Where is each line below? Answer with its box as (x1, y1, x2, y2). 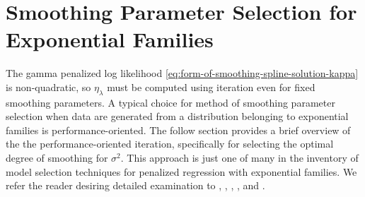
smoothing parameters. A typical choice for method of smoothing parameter (6, 95, 335, 109)
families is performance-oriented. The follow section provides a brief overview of (6, 122, 351, 137)
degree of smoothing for (6, 150, 108, 165)
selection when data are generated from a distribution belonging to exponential (6, 109, 349, 124)
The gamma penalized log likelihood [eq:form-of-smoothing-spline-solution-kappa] (6, 66, 359, 80)
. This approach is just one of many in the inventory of (120, 150, 359, 165)
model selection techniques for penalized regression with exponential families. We (6, 164, 357, 179)
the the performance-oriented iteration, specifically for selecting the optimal (6, 136, 334, 151)
